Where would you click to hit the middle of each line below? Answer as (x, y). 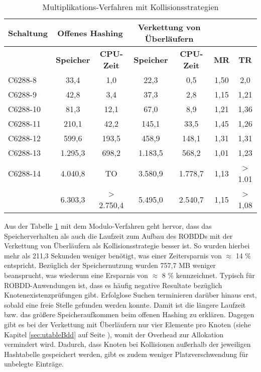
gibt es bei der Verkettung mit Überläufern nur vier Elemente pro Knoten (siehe (127, 324)
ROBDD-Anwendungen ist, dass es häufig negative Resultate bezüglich (113, 285)
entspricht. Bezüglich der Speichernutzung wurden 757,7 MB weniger (110, 265)
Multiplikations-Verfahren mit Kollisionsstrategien (130, 7)
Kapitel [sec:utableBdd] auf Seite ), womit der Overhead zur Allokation (114, 334)
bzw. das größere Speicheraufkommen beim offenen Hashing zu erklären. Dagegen (129, 314)
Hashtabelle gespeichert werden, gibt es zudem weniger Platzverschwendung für (126, 354)
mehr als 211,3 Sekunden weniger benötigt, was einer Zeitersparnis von (113, 255)
